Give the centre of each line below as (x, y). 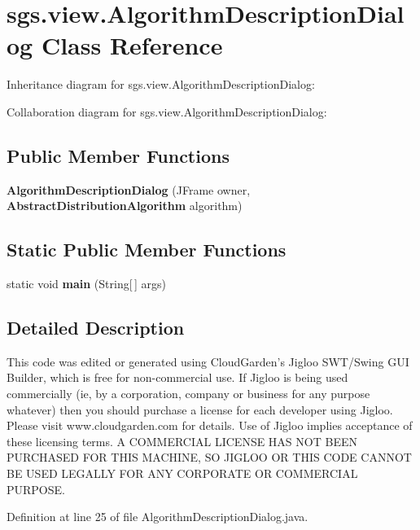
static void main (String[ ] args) (86, 284)
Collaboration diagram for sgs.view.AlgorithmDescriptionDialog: (167, 111)
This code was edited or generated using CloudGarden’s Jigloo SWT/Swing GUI (208, 361)
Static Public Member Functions (147, 250)
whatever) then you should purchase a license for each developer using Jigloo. (200, 409)
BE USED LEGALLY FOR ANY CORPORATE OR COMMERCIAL (182, 473)
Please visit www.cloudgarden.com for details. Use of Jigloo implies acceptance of (210, 425)
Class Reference (132, 45)
